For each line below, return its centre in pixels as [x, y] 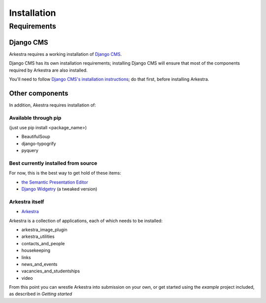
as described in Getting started [41, 294]
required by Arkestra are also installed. [49, 70]
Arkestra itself [27, 201]
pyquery [30, 151]
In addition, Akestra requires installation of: [52, 105]
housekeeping [36, 250]
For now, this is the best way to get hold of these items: [65, 173]
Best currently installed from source [53, 163]
